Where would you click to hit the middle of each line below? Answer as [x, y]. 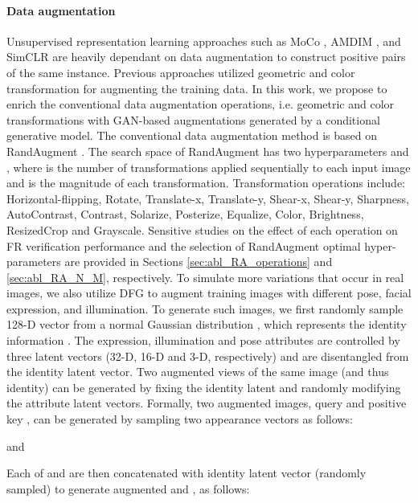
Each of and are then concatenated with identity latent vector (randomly [186, 473]
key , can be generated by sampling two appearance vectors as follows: [180, 419]
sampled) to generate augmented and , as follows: [128, 488]
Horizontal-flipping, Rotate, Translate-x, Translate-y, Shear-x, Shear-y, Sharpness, [208, 198]
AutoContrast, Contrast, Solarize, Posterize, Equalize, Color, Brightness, [185, 214]
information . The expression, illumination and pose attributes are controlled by [203, 340]
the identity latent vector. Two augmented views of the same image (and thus [198, 372]
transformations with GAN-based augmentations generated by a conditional [193, 119]
